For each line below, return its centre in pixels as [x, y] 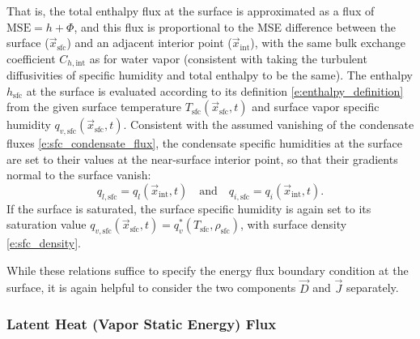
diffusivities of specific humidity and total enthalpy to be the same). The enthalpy [210, 75]
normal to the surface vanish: [79, 175]
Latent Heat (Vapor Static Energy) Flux [142, 324]
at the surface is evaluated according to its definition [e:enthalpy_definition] [215, 90]
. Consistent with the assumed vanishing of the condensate [269, 124]
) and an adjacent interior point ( [149, 43]
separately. [372, 288]
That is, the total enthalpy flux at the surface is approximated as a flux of [191, 11]
